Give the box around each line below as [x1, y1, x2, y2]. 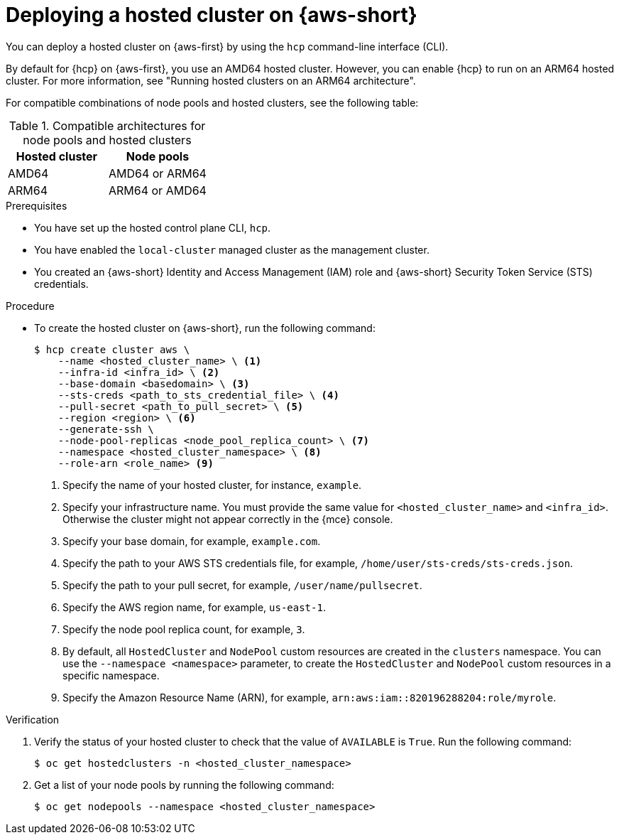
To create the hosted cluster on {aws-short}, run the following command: [34, 321, 376, 334]
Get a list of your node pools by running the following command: [34, 778, 334, 791]
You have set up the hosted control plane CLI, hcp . [34, 221, 271, 234]
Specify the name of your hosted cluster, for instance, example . [62, 478, 362, 491]
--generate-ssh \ [57, 423, 154, 435]
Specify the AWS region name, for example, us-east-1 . [62, 601, 326, 613]
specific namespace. [62, 669, 160, 682]
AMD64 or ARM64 [108, 166, 207, 181]
